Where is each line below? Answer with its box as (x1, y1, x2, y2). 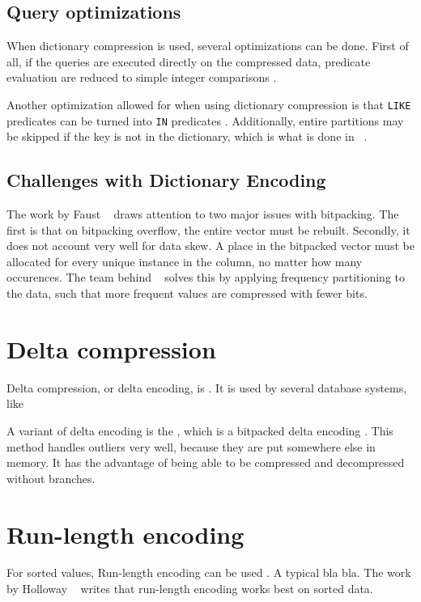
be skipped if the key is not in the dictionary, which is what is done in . (6, 128, 368, 145)
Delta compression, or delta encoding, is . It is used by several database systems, (6, 379, 407, 396)
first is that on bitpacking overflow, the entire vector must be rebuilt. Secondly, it (6, 221, 410, 238)
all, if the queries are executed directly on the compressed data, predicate (6, 53, 371, 70)
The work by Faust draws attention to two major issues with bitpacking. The (6, 206, 399, 223)
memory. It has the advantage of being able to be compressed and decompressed (6, 454, 405, 471)
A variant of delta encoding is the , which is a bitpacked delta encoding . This (6, 422, 393, 439)
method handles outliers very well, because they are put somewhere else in (6, 438, 376, 455)
